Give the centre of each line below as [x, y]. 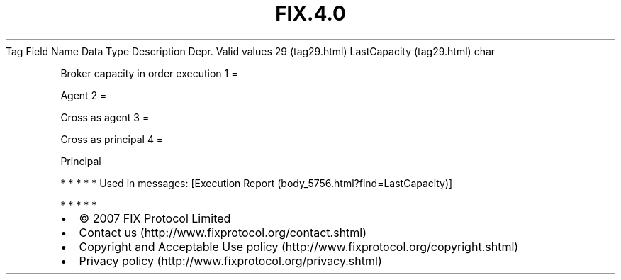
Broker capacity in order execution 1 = [149, 73]
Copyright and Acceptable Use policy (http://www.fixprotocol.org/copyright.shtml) [299, 246]
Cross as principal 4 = [112, 139]
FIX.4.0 [310, 13]
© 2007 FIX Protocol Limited [155, 218]
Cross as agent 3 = [105, 117]
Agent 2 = [84, 95]
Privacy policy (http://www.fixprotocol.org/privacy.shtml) [230, 261]
